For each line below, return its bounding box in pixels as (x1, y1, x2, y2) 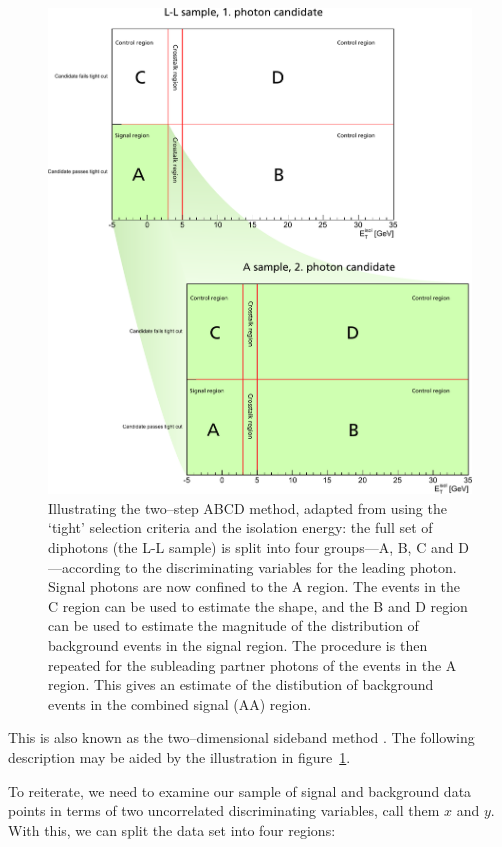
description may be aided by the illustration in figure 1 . (8, 746, 351, 767)
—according (48, 556, 121, 577)
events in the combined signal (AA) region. (48, 693, 312, 714)
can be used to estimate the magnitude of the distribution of (48, 615, 419, 636)
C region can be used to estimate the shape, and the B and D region (48, 595, 468, 616)
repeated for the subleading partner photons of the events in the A (48, 654, 457, 675)
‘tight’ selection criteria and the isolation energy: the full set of (48, 517, 433, 538)
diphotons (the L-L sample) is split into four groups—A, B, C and (48, 536, 454, 557)
